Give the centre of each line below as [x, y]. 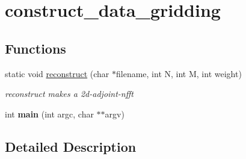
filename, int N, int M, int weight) [179, 73]
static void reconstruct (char [57, 73]
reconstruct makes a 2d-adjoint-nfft [69, 94]
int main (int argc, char [49, 114]
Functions [35, 48]
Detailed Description [71, 146]
